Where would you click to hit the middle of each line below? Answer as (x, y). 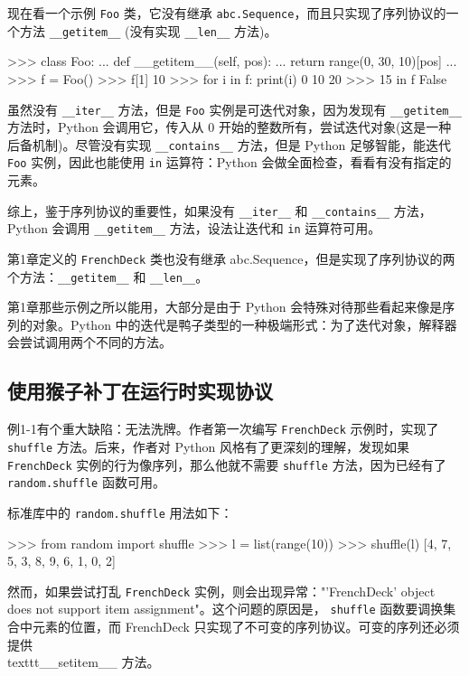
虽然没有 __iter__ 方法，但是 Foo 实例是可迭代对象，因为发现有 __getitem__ (234, 109)
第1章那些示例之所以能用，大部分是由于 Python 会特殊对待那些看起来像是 (225, 307)
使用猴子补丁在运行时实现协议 (140, 391)
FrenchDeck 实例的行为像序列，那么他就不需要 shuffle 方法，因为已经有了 (227, 464)
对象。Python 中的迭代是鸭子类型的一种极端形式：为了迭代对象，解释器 (244, 324)
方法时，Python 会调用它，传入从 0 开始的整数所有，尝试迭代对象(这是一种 (230, 127)
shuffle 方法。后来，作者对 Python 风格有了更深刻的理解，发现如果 (209, 446)
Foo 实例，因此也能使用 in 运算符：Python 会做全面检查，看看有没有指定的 (230, 162)
